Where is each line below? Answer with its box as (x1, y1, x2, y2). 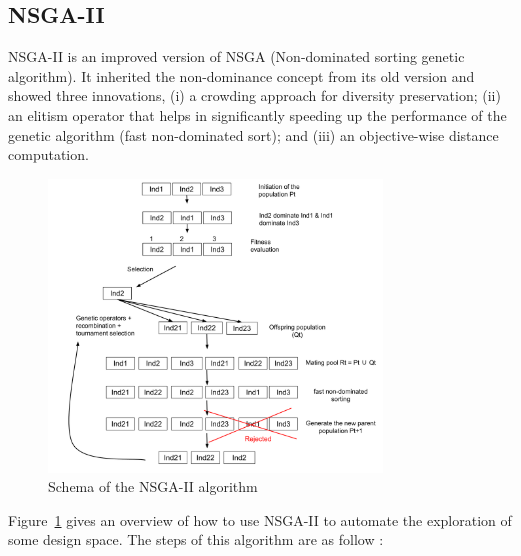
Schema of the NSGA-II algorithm (48, 476, 258, 497)
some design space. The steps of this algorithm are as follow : (8, 529, 384, 550)
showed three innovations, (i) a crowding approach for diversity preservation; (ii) (8, 85, 501, 106)
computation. (8, 144, 89, 165)
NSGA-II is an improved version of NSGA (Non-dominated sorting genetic (8, 46, 465, 67)
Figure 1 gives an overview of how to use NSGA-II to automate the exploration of (8, 509, 512, 530)
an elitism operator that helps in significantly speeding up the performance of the (8, 104, 507, 125)
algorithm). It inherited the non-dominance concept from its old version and (8, 65, 475, 86)
